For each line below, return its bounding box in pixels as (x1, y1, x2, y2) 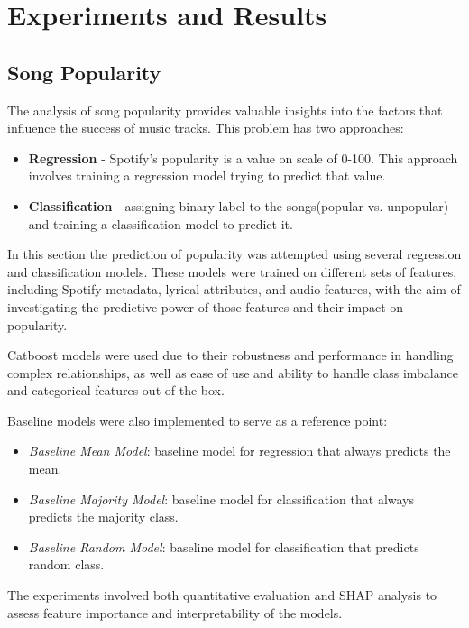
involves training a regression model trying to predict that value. (28, 166, 386, 185)
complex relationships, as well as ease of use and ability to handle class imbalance (7, 363, 458, 382)
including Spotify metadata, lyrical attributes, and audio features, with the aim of (7, 280, 461, 299)
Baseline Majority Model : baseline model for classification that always (28, 489, 415, 508)
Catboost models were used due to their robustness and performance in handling (7, 346, 454, 365)
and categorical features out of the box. (7, 381, 225, 400)
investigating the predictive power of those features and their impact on (7, 297, 404, 316)
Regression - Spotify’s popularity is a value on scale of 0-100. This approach (28, 148, 458, 167)
